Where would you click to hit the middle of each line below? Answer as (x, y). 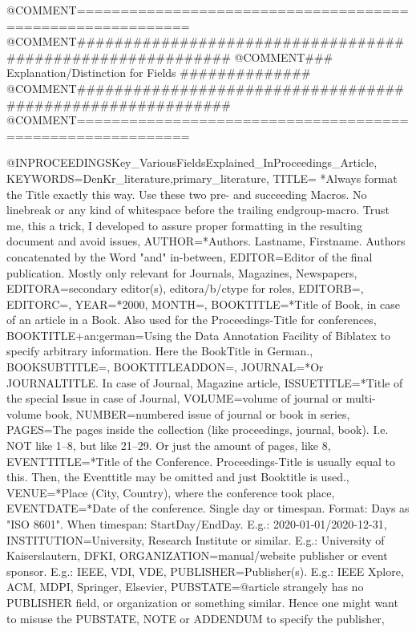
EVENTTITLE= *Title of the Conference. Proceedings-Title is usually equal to (201, 461)
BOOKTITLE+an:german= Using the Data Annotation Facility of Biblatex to (198, 335)
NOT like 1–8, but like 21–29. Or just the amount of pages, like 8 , (169, 446)
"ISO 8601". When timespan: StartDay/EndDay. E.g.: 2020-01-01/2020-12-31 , (197, 524)
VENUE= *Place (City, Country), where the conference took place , (171, 492)
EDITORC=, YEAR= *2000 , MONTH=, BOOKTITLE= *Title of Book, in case (204, 304)
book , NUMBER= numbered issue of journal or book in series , (198, 413)
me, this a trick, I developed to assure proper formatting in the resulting (184, 225)
